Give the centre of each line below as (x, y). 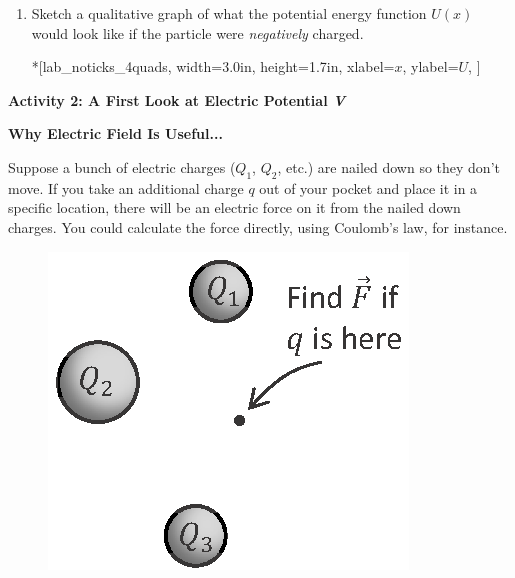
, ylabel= (430, 66)
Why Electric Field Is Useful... (115, 133)
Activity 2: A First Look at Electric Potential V (177, 99)
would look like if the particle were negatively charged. (197, 32)
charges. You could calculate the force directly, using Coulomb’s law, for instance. (258, 226)
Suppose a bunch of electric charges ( (122, 166)
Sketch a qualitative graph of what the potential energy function (229, 13)
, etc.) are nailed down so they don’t (388, 166)
